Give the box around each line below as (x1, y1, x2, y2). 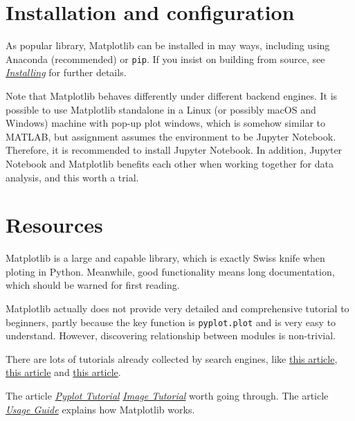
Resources (6, 210, 103, 239)
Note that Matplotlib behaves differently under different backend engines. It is (6, 88, 338, 102)
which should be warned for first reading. (6, 278, 180, 292)
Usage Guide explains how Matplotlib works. (6, 402, 195, 416)
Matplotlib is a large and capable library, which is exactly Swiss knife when (6, 251, 325, 265)
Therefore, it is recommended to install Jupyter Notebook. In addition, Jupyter (6, 143, 343, 157)
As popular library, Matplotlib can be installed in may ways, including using (6, 38, 330, 53)
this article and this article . (6, 365, 121, 379)
